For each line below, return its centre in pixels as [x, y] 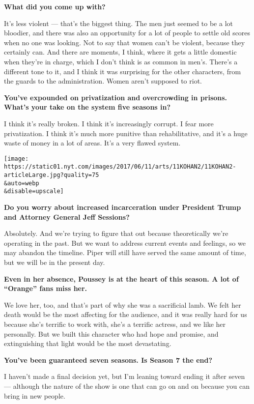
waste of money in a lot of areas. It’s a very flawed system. [92, 143]
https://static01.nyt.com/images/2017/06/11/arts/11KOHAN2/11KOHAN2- [120, 167]
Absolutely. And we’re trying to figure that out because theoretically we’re [116, 233]
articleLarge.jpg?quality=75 [52, 175]
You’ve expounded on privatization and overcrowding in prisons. [116, 97]
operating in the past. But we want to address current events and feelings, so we [125, 243]
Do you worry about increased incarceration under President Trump [123, 207]
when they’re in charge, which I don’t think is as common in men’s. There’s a [121, 61]
